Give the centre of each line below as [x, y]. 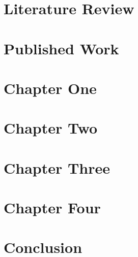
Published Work [61, 48]
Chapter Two [51, 128]
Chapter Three [57, 167]
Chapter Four [52, 207]
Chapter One [50, 88]
